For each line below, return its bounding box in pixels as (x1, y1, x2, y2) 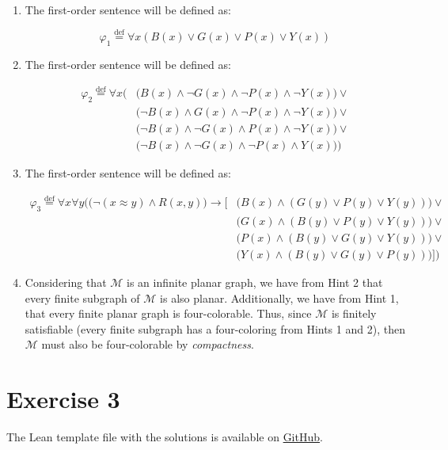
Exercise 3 (6, 383, 120, 415)
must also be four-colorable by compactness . (41, 336, 254, 353)
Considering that (25, 274, 107, 291)
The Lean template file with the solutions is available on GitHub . (6, 429, 323, 445)
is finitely (331, 305, 377, 322)
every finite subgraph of (25, 289, 140, 306)
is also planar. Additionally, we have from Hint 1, (160, 289, 399, 306)
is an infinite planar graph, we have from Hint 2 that (127, 274, 383, 291)
